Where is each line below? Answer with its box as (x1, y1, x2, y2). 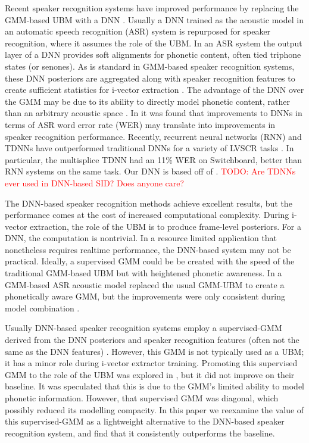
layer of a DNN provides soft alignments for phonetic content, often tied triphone (5, 48, 301, 61)
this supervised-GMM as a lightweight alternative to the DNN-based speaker (5, 415, 285, 428)
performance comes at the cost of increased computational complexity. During (5, 208, 289, 221)
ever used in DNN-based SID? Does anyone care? (5, 176, 185, 189)
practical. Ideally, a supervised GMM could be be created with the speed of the (5, 255, 295, 267)
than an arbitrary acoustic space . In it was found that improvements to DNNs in (5, 107, 302, 119)
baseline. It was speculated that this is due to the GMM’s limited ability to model (5, 380, 304, 392)
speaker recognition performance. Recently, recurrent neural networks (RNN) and (5, 130, 302, 142)
